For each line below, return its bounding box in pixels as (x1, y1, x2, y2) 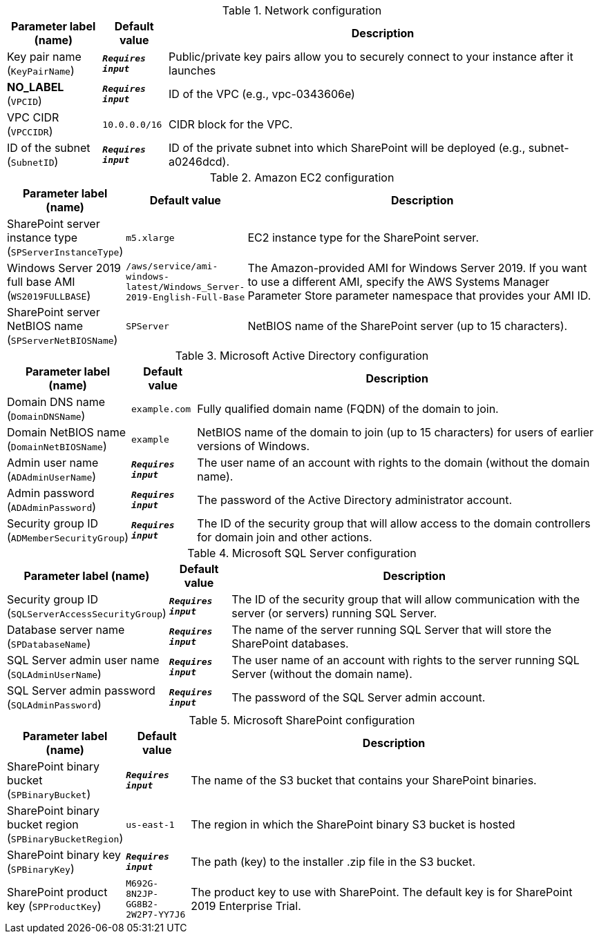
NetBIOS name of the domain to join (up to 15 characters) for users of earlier (197, 425, 594, 439)
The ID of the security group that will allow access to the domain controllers (197, 516, 591, 530)
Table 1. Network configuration (222, 3, 382, 17)
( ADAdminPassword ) (7, 500, 97, 514)
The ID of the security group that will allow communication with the (231, 592, 580, 606)
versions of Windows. (197, 439, 310, 453)
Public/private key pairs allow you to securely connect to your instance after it (169, 50, 573, 64)
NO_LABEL (7, 80, 64, 94)
